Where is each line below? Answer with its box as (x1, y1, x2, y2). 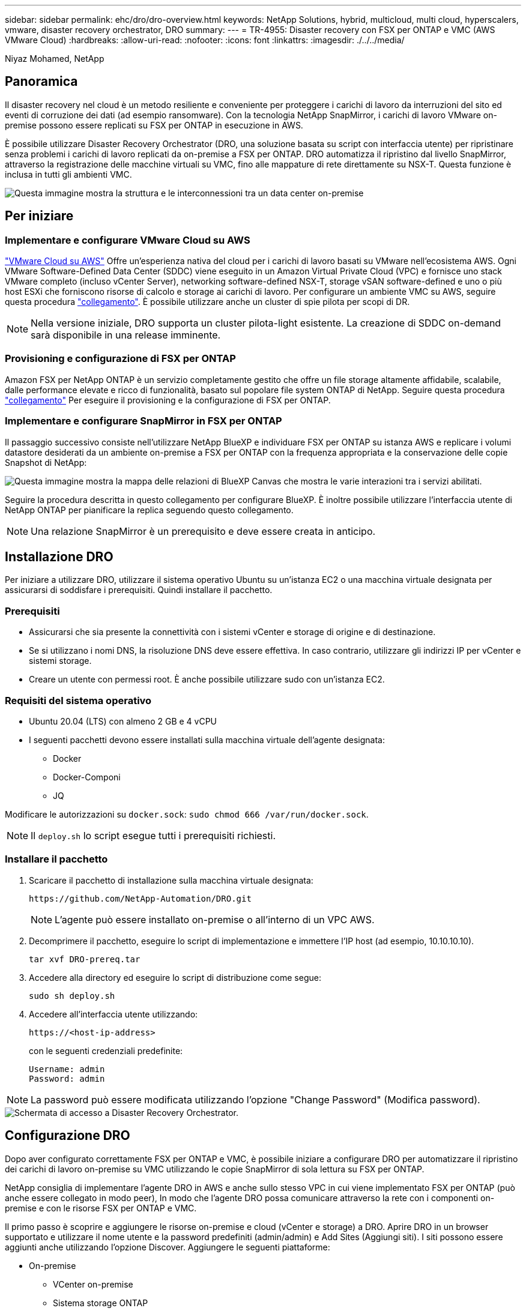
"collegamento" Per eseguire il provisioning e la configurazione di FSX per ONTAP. (5, 394, 331, 405)
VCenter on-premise (53, 1279, 133, 1289)
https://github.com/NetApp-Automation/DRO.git (29, 893, 252, 903)
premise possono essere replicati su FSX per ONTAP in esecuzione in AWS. (5, 119, 303, 130)
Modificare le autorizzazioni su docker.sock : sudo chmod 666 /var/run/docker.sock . (5, 809, 369, 819)
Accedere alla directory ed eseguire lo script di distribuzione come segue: (29, 972, 321, 983)
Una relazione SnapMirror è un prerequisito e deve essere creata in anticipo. (31, 525, 376, 537)
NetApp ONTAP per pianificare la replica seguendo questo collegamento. (5, 504, 294, 515)
